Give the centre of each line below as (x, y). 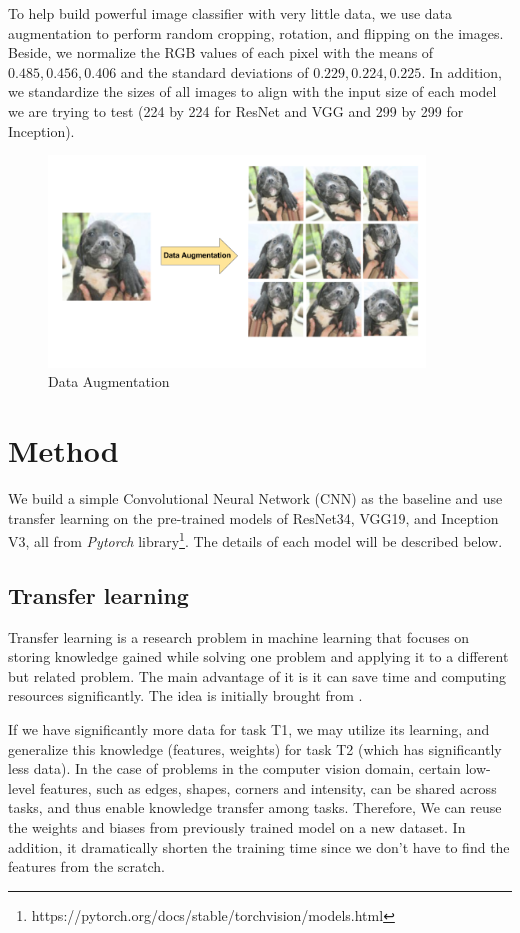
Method (63, 450)
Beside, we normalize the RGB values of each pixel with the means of (221, 52)
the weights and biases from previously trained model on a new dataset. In (237, 827)
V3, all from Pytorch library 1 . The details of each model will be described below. (255, 539)
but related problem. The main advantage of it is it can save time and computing (257, 675)
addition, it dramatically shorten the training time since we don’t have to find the (259, 846)
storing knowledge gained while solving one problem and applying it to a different (258, 656)
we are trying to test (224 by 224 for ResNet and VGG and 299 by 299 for (236, 110)
